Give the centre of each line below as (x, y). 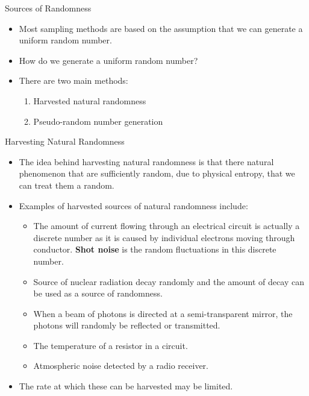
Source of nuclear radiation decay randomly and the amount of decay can (169, 281)
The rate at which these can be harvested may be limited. (126, 386)
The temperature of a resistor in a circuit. (111, 345)
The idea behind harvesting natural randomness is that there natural (146, 161)
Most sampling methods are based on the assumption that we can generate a (161, 28)
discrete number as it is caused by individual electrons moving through (164, 237)
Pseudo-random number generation (98, 121)
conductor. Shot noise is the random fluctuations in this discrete (155, 249)
